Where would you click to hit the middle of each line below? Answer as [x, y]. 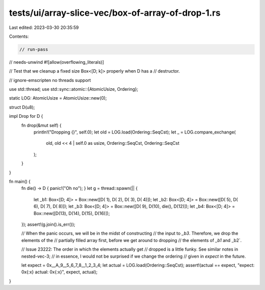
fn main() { [20, 181]
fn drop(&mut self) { [41, 125]
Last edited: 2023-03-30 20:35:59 [44, 27]
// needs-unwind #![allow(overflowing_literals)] [56, 62]
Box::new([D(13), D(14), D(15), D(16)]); [72, 213]
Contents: [19, 36]
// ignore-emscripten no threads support [50, 80]
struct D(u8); [22, 107]
